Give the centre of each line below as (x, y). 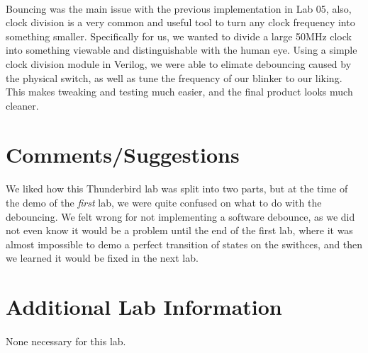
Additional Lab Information (144, 307)
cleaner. (22, 105)
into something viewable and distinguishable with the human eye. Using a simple (182, 50)
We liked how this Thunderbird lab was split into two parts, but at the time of (177, 189)
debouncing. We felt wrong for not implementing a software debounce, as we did (180, 216)
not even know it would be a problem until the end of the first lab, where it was (179, 230)
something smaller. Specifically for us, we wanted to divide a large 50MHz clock (179, 36)
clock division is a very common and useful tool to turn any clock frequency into (180, 22)
